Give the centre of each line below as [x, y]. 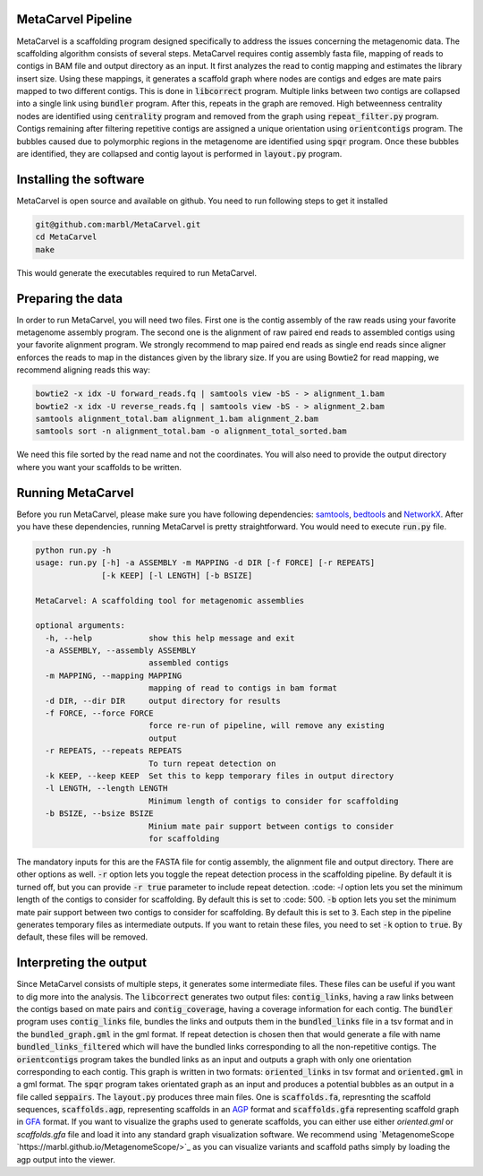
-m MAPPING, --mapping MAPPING [114, 675]
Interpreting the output [82, 963]
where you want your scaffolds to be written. [99, 467]
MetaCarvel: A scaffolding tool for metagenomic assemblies [170, 601]
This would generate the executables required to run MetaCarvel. [136, 272]
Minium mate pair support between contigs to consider [271, 826]
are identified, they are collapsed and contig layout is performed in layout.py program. [179, 154]
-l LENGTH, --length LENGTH [106, 789]
